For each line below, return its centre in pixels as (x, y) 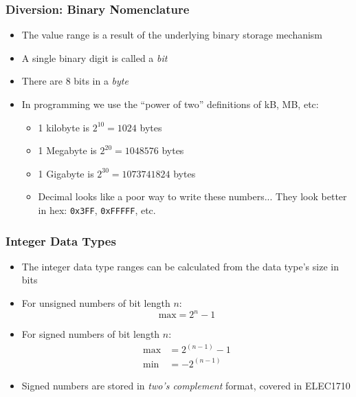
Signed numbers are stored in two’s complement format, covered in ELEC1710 (186, 385)
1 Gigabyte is (66, 173)
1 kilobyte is (64, 127)
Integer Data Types (61, 240)
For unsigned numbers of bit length (96, 303)
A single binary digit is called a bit (94, 57)
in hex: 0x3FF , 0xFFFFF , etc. (97, 210)
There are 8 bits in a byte (75, 81)
